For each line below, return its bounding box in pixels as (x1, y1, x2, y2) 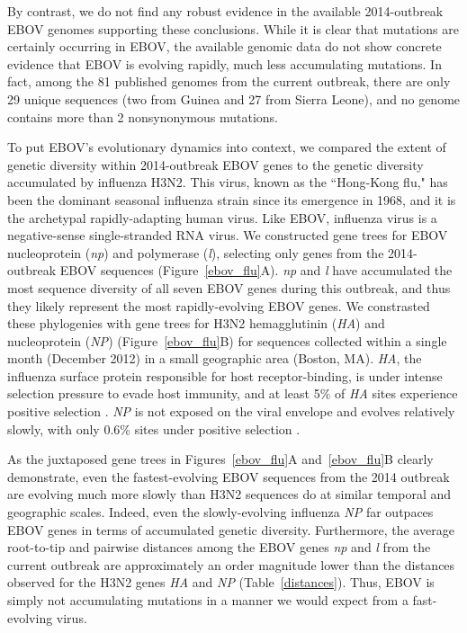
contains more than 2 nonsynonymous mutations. (7, 107, 278, 126)
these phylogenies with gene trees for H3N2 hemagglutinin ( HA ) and (7, 314, 385, 333)
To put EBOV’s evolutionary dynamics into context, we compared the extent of (7, 138, 446, 156)
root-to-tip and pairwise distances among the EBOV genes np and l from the (7, 538, 431, 557)
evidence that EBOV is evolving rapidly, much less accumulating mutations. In (7, 54, 442, 73)
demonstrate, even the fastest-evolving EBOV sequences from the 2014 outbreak (7, 467, 450, 486)
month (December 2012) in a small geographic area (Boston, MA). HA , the (7, 349, 422, 368)
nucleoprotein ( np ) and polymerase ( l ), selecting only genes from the (7, 243, 384, 262)
